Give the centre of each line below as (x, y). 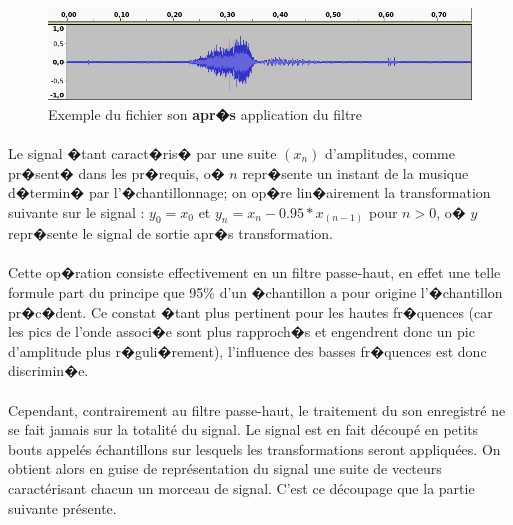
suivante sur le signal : (76, 211)
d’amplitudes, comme (389, 152)
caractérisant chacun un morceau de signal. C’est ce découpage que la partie (241, 487)
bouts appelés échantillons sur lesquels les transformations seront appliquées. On (254, 448)
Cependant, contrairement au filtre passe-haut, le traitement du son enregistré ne (257, 409)
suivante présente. (62, 507)
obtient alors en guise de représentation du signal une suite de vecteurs (225, 468)
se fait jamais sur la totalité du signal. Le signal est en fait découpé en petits (243, 429)
